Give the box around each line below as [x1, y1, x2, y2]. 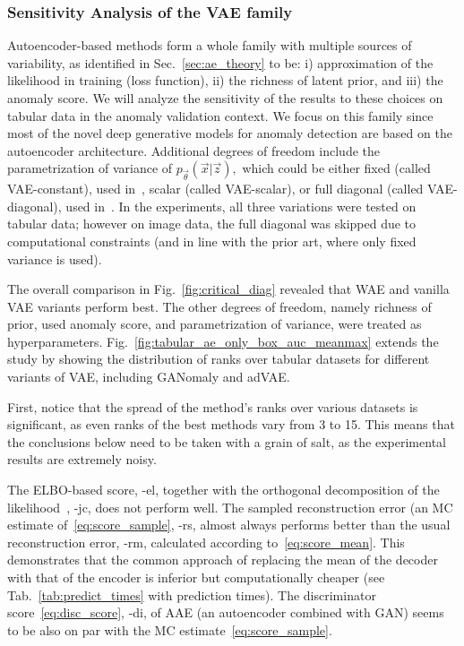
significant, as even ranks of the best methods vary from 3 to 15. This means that [7, 415, 455, 434]
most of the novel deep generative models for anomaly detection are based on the [7, 124, 452, 142]
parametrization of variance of [7, 159, 173, 177]
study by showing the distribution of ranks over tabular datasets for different [7, 349, 430, 368]
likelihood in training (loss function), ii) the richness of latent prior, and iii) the [7, 71, 443, 90]
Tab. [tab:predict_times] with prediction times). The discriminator [7, 585, 376, 604]
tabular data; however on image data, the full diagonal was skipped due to [7, 214, 417, 233]
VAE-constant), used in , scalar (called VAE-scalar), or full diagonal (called [7, 179, 424, 198]
